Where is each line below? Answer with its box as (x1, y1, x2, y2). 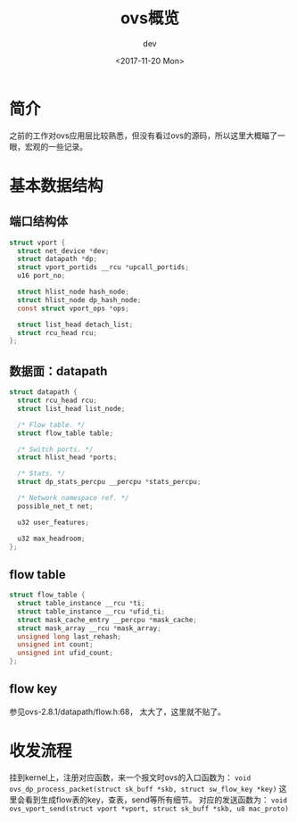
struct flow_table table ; (17, 429, 114, 438)
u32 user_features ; (17, 518, 90, 527)
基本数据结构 (9, 176, 104, 196)
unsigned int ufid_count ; (17, 648, 114, 658)
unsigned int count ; (17, 640, 94, 649)
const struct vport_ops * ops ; (17, 304, 129, 313)
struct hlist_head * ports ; (17, 453, 118, 462)
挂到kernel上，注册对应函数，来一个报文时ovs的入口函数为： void (9, 772, 252, 783)
